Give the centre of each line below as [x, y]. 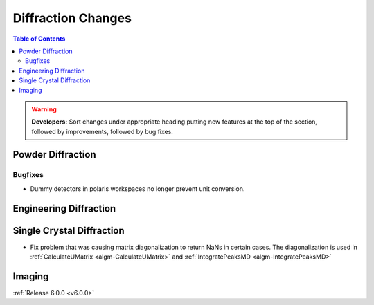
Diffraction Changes [72, 18]
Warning [44, 109]
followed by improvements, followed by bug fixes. [102, 131]
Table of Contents [39, 39]
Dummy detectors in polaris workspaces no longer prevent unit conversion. [137, 188]
